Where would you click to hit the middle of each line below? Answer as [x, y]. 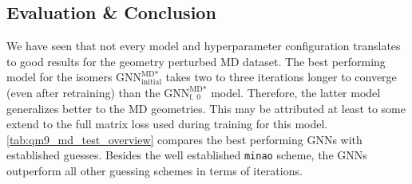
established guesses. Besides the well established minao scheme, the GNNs [187, 155]
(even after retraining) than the [83, 92]
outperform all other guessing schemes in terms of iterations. [154, 171]
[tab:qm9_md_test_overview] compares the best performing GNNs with [184, 139]
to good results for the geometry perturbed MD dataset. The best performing [196, 61]
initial [152, 82]
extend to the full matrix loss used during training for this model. [167, 124]
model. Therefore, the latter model [296, 92]
